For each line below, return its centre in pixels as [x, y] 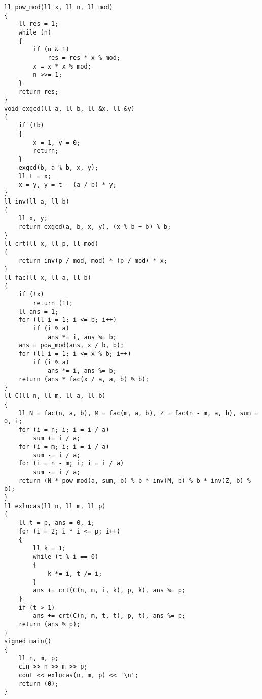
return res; [39, 92]
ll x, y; [33, 219]
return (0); [39, 684]
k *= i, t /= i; [75, 573]
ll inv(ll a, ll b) [37, 202]
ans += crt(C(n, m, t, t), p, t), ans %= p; [109, 616]
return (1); [53, 303]
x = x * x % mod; [62, 66]
